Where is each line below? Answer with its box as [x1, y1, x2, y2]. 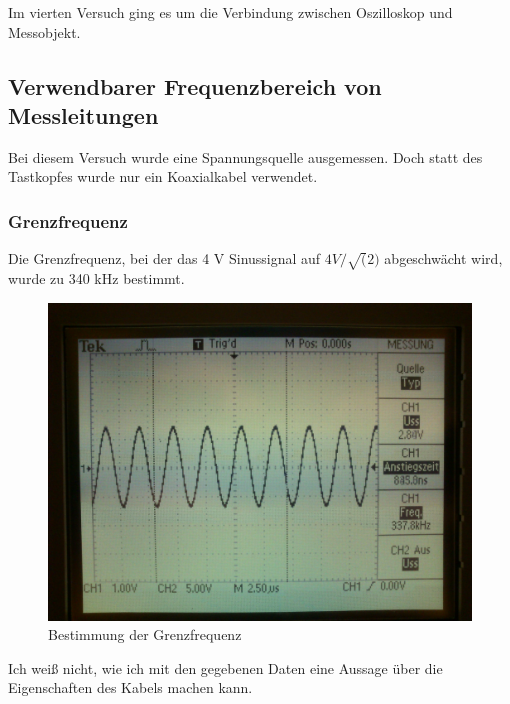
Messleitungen [8, 99, 159, 130]
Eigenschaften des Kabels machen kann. [8, 677, 253, 698]
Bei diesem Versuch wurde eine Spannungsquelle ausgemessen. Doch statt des [8, 146, 483, 167]
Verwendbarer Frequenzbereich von [8, 70, 382, 101]
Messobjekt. [8, 21, 81, 42]
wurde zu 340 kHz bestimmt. [8, 267, 185, 288]
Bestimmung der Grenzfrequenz [48, 624, 242, 645]
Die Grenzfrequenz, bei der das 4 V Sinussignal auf [8, 248, 321, 269]
